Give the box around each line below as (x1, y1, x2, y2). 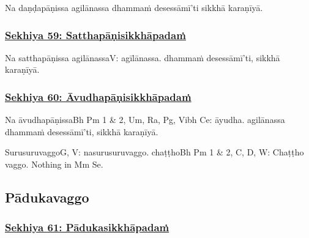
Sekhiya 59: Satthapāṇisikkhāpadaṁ (5, 27, 186, 42)
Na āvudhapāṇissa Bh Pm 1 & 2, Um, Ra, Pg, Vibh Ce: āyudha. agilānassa (5, 113, 285, 126)
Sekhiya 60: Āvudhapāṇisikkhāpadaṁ (5, 89, 192, 104)
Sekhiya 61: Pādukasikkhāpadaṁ (5, 220, 169, 235)
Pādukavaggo (5, 187, 89, 206)
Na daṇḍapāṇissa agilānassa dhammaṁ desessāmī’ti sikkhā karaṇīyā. (5, 1, 263, 13)
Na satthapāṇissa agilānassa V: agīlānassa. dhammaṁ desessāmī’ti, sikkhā (5, 51, 280, 64)
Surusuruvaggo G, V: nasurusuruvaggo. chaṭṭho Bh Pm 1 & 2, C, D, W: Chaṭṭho (5, 146, 304, 158)
